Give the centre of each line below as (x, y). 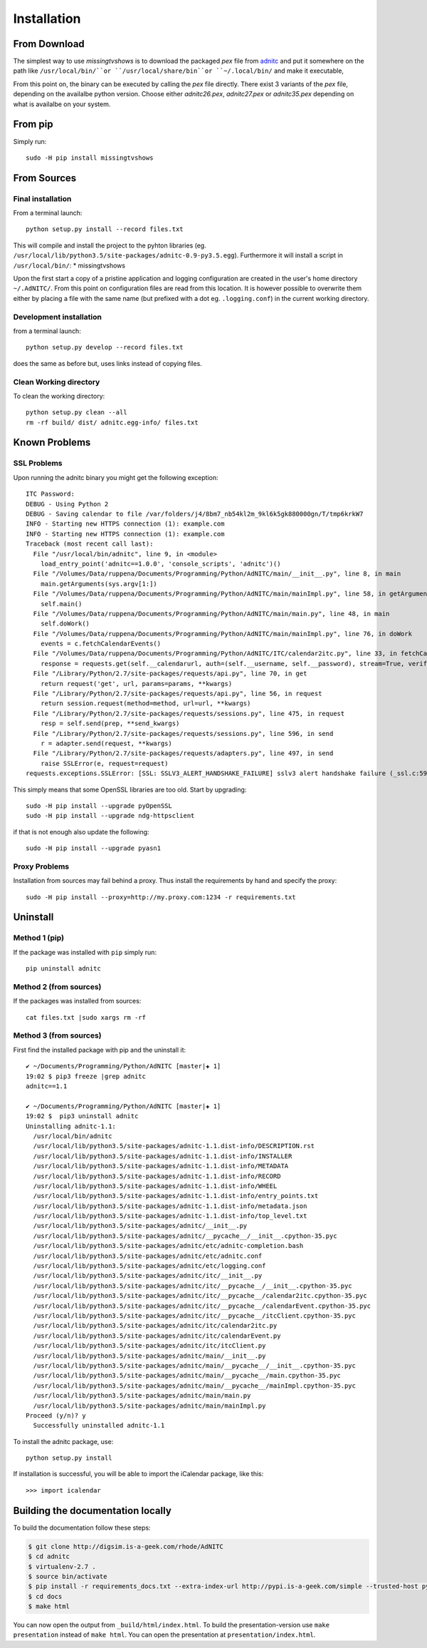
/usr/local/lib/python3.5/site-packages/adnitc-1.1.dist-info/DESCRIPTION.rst (174, 1146)
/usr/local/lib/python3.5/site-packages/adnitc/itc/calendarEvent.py (157, 1336)
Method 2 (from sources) (57, 986)
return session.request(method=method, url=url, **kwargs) (146, 703)
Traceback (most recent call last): (90, 544)
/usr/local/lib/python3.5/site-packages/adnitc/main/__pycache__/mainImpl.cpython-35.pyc (194, 1386)
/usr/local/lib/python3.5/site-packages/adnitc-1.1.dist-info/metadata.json (170, 1206)
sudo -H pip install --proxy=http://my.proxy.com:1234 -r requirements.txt (161, 897)
